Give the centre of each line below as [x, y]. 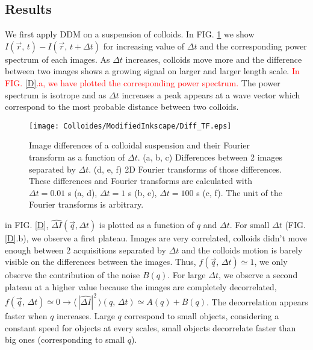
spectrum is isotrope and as [56, 94]
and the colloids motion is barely [242, 250]
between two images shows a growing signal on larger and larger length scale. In [152, 71]
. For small [249, 225]
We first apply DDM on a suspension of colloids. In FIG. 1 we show [130, 34]
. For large [187, 275]
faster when [26, 316]
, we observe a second [258, 275]
